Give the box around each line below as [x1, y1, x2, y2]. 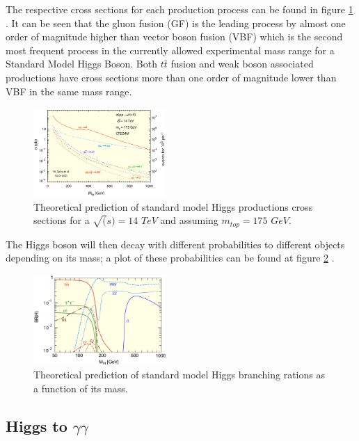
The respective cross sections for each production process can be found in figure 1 [6, 2, 353, 16]
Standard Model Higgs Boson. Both [6, 56, 157, 71]
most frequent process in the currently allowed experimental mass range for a [6, 42, 335, 57]
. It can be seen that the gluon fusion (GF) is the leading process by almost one [6, 15, 346, 30]
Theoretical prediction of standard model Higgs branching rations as [33, 367, 325, 382]
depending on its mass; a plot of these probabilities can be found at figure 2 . [6, 250, 335, 265]
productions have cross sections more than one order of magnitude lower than [6, 70, 337, 84]
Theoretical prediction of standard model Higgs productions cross [33, 199, 313, 214]
